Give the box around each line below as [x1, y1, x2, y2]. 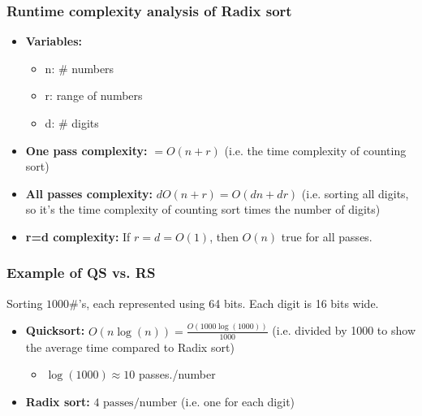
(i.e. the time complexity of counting [224, 141, 407, 158]
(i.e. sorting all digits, [301, 184, 409, 201]
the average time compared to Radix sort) [25, 338, 235, 355]
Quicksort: [25, 322, 85, 339]
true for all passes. [281, 227, 372, 245]
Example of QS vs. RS [6, 262, 156, 283]
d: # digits [45, 115, 99, 131]
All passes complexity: [25, 184, 153, 201]
